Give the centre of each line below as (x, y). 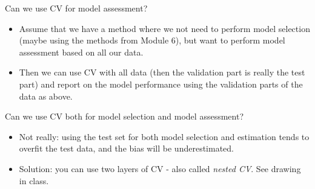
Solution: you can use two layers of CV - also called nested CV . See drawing (160, 168)
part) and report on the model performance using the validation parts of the (161, 84)
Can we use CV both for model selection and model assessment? (124, 116)
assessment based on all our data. (81, 52)
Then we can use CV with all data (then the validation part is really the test (162, 72)
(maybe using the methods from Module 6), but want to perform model (152, 40)
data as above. (46, 96)
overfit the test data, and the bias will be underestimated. (126, 148)
